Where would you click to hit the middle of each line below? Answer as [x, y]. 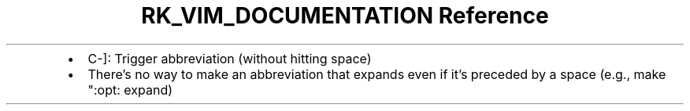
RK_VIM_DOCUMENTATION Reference [345, 16]
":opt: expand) [130, 90]
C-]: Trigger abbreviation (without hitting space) [230, 58]
